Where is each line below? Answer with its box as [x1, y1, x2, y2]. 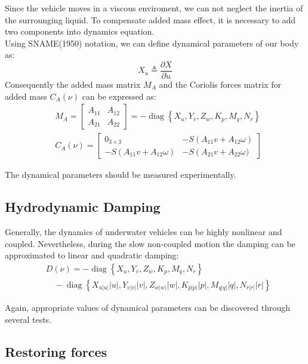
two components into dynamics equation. [5, 25, 155, 38]
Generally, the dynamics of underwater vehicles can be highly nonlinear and [5, 226, 282, 238]
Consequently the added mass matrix [5, 78, 141, 91]
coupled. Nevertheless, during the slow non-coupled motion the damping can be [5, 237, 295, 249]
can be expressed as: [82, 90, 156, 102]
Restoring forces [5, 342, 107, 360]
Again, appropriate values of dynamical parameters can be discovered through [5, 301, 291, 313]
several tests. [5, 313, 52, 325]
